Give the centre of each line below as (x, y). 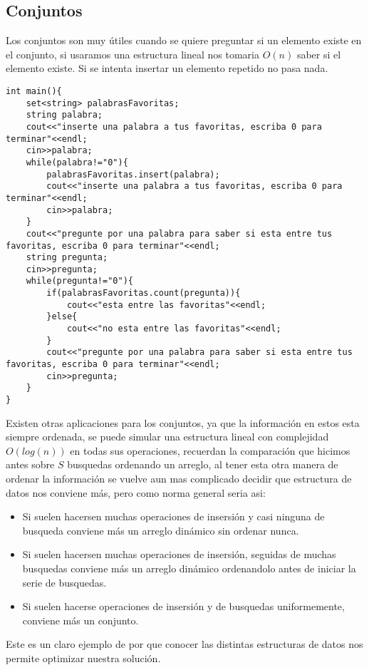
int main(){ (34, 91)
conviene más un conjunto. (80, 620)
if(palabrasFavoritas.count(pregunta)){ (144, 293)
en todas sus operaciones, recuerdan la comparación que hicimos (210, 450)
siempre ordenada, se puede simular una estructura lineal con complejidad (167, 437)
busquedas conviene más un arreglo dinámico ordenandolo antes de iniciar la (189, 568)
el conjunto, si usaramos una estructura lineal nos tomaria (132, 54)
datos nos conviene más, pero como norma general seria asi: (136, 492)
